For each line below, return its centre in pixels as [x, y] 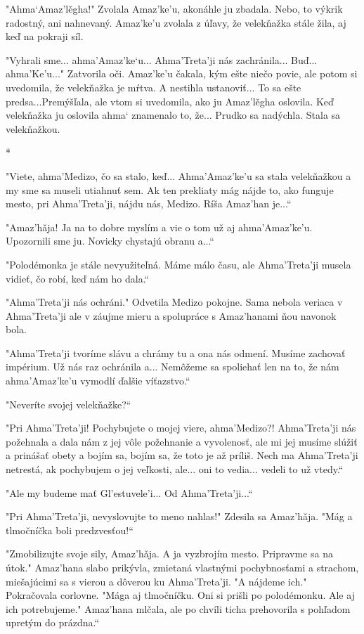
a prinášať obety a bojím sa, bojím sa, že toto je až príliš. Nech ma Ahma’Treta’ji [182, 455]
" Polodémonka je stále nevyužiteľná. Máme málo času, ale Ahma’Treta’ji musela [178, 264]
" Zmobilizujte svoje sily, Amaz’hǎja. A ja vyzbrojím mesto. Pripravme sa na [169, 554]
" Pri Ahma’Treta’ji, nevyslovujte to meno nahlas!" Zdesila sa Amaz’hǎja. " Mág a [179, 516]
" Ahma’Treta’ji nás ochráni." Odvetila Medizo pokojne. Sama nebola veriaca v [174, 302]
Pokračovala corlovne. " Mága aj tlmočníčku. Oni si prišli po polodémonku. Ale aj [180, 595]
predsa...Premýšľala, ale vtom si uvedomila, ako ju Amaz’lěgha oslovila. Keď [170, 101]
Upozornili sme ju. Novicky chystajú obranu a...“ [110, 241]
